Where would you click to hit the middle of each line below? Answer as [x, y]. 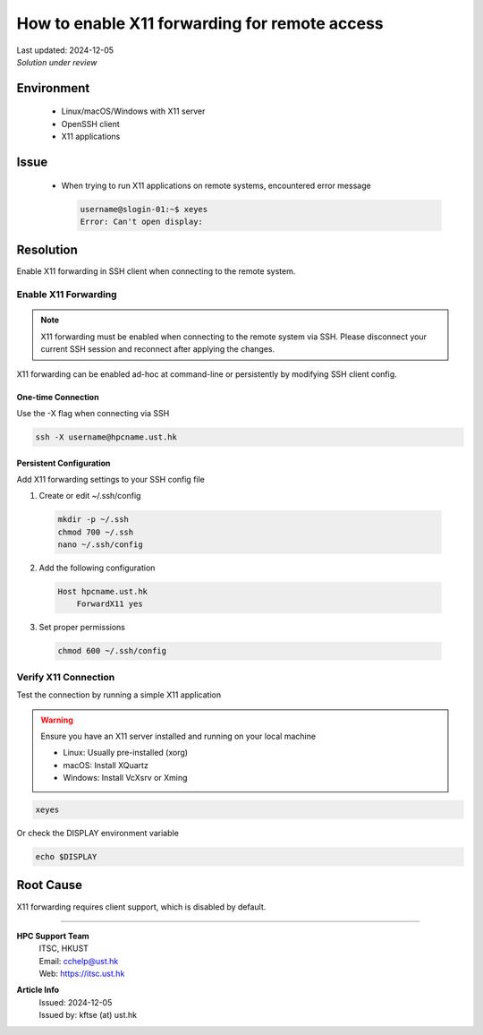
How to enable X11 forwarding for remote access [200, 23]
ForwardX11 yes [110, 604]
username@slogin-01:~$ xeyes [144, 209]
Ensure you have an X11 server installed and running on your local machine [178, 736]
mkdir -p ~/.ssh [93, 520]
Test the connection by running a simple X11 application [119, 695]
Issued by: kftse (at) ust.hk [88, 1015]
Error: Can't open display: [141, 221]
